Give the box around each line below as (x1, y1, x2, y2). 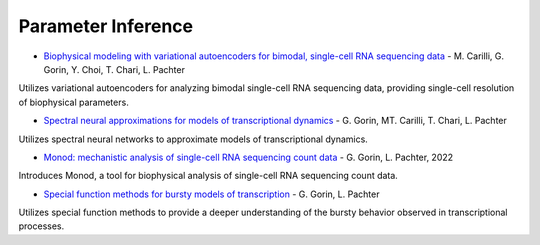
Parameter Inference (18, 15, 194, 37)
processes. (18, 220, 65, 232)
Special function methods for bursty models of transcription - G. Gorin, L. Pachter (43, 188, 380, 200)
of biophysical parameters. (18, 96, 129, 108)
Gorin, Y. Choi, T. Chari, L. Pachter (43, 63, 185, 75)
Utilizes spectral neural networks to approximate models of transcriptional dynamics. (18, 133, 369, 145)
